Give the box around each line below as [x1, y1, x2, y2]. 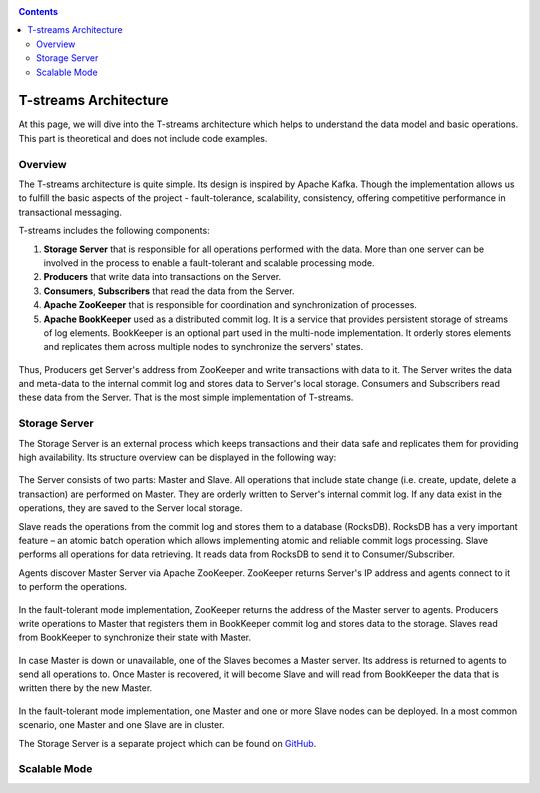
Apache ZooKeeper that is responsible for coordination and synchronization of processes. [43, 299, 417, 311]
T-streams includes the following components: [18, 225, 210, 237]
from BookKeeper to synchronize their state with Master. [18, 631, 252, 644]
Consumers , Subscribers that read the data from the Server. [43, 285, 295, 297]
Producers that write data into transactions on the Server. [43, 271, 282, 283]
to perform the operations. [18, 581, 128, 593]
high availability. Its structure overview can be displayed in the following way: [18, 451, 337, 463]
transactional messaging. [18, 206, 122, 218]
